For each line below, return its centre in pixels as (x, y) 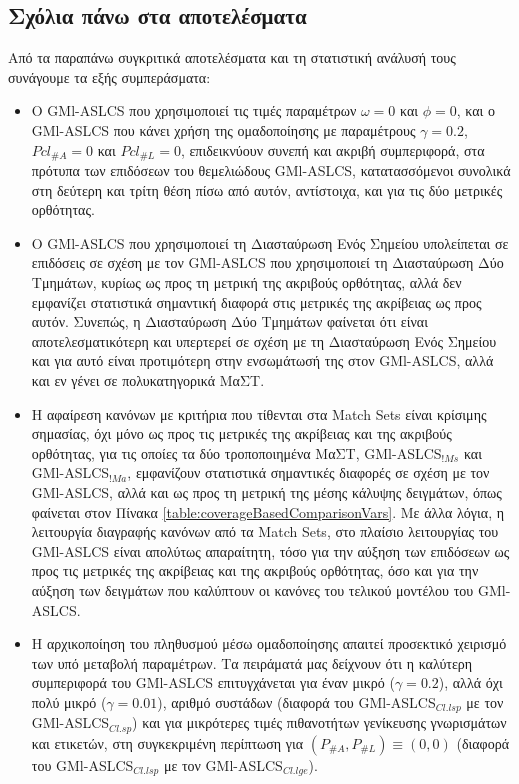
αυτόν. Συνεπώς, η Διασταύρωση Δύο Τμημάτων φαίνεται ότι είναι (229, 321)
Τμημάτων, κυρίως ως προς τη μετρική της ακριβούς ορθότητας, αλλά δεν (246, 282)
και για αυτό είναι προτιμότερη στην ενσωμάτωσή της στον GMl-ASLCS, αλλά (262, 360)
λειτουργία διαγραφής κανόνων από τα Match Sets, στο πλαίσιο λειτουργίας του (265, 531)
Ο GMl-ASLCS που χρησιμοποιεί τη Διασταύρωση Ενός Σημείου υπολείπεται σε (270, 242)
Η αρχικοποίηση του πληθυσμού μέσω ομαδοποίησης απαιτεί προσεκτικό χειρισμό (269, 643)
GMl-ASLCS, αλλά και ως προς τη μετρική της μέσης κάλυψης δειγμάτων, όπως (266, 491)
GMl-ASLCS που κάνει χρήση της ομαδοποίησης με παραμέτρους (223, 129)
